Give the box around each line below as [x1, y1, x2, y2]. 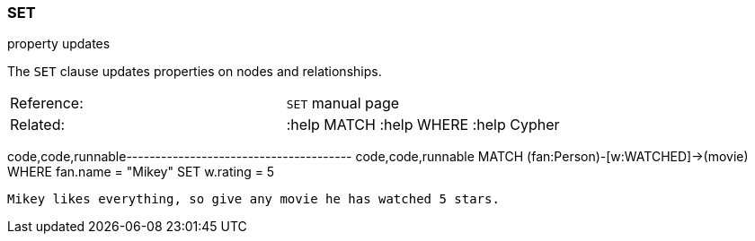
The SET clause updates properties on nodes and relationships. [7, 64, 382, 80]
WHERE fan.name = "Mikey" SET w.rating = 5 [7, 164, 275, 180]
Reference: [10, 94, 84, 113]
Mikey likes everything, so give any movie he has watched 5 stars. [7, 192, 500, 207]
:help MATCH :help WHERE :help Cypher [286, 116, 560, 134]
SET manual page [286, 94, 400, 113]
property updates [7, 36, 111, 52]
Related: [10, 116, 66, 134]
